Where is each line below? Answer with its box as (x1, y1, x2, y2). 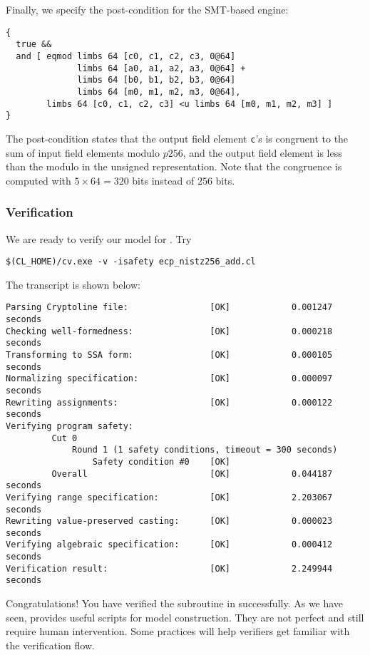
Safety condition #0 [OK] (92, 456, 230, 467)
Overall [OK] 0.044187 (51, 468, 333, 479)
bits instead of (132, 172, 195, 187)
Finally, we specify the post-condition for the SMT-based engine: (6, 2, 289, 16)
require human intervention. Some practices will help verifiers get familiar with (6, 624, 350, 639)
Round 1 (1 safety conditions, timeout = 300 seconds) (72, 445, 338, 455)
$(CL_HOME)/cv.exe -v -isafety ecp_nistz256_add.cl (6, 257, 256, 267)
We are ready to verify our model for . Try (6, 231, 192, 246)
